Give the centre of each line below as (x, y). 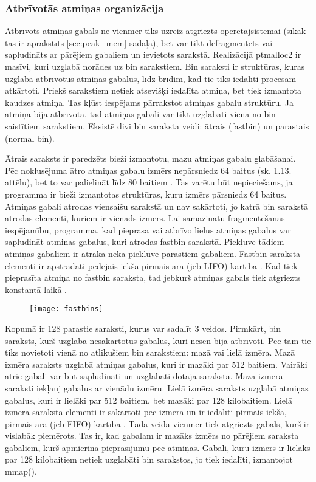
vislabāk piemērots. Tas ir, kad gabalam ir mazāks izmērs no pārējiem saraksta (152, 436)
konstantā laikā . (36, 289)
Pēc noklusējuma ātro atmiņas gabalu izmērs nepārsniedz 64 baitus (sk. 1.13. (148, 170)
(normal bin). (30, 138)
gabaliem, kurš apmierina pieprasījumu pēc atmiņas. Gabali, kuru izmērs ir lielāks (158, 447)
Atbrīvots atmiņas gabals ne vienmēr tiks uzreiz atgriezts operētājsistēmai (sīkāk (156, 31)
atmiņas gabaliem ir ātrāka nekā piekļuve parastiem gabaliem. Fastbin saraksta (153, 253)
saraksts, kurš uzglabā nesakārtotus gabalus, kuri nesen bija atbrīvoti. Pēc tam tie (158, 340)
